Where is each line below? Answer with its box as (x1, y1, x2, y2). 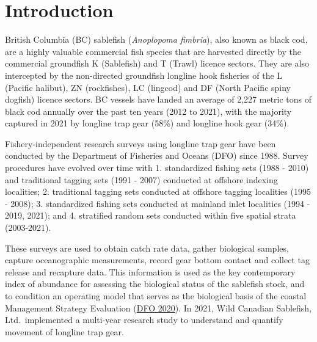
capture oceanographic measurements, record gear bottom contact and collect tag (5, 253, 310, 266)
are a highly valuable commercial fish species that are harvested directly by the (5, 45, 302, 57)
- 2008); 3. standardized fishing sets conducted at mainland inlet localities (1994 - (5, 197, 310, 209)
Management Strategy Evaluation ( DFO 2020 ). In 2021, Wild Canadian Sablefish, (5, 301, 312, 314)
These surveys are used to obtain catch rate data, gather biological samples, (5, 241, 289, 254)
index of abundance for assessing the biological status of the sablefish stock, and (5, 277, 305, 290)
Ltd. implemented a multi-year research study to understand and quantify (5, 313, 283, 326)
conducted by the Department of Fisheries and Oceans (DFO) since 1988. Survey (5, 149, 308, 162)
